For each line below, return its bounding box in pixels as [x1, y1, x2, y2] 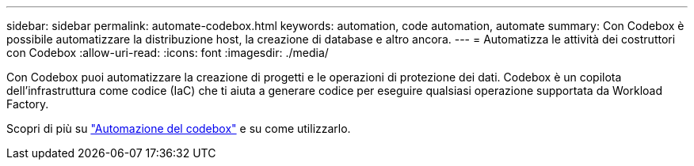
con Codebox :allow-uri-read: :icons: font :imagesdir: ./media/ [6, 46, 329, 59]
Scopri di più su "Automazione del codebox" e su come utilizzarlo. [6, 122, 351, 135]
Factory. [6, 97, 49, 111]
